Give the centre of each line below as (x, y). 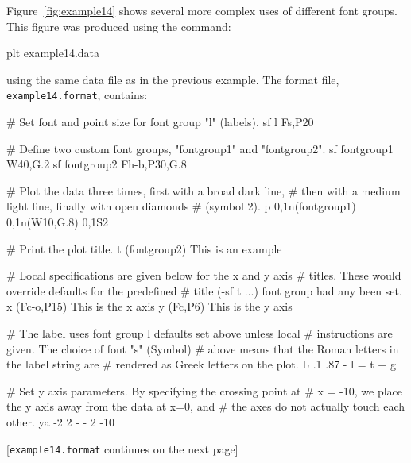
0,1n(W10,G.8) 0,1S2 (58, 222)
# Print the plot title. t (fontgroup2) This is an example (144, 248)
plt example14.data (53, 53)
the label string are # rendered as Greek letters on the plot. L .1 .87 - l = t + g (201, 364)
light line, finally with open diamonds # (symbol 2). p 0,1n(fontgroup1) (181, 206)
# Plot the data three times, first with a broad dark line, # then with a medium (204, 190)
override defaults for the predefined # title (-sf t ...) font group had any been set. (204, 290)
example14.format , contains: (77, 95)
